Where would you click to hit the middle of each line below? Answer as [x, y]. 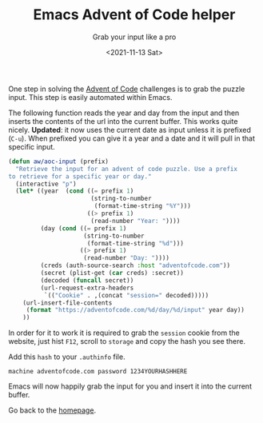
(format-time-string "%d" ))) [135, 243]
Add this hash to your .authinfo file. [67, 357]
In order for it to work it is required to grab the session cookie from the [124, 333]
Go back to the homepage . [52, 410]
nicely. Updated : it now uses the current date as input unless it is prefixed [130, 130]
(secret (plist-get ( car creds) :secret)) [112, 273]
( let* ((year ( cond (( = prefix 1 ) [75, 191]
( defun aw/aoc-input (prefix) [59, 162]
